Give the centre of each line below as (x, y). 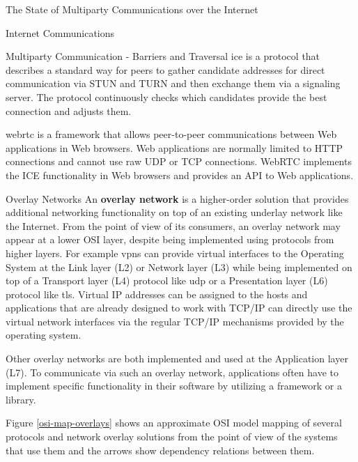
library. (21, 399)
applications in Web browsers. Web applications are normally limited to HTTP (174, 147)
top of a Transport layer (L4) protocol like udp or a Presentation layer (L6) (167, 280)
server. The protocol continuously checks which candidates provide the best (166, 97)
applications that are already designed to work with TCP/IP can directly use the (179, 308)
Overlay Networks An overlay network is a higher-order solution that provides (177, 198)
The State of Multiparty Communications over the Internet (132, 9)
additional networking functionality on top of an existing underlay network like (174, 212)
